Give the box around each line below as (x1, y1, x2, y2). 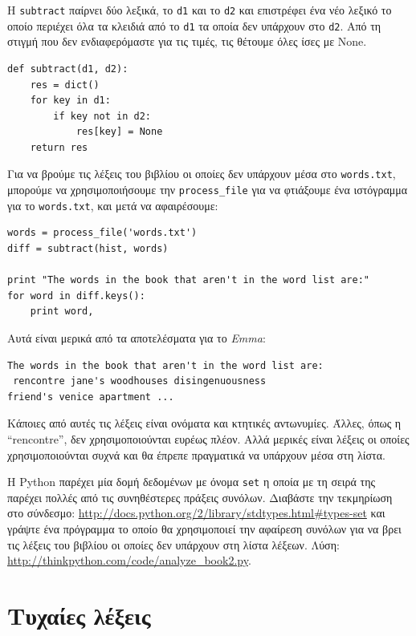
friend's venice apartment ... (7, 391, 174, 403)
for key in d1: (30, 95, 111, 107)
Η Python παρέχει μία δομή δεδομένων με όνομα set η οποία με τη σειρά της (7, 473, 376, 490)
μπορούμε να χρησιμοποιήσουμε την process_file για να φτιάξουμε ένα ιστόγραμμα (7, 181, 408, 198)
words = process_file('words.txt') (7, 227, 198, 239)
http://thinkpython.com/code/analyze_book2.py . (7, 552, 251, 569)
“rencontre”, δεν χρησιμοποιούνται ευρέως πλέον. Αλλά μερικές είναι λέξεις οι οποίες (7, 430, 410, 447)
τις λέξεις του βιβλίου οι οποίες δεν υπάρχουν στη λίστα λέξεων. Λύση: (7, 536, 340, 553)
